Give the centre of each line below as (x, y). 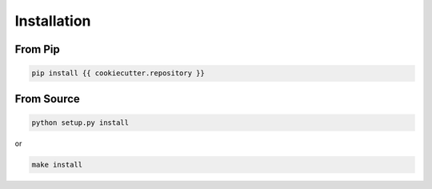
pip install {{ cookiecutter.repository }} (118, 73)
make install (57, 165)
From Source (47, 99)
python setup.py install (80, 123)
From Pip (37, 49)
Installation (53, 21)
